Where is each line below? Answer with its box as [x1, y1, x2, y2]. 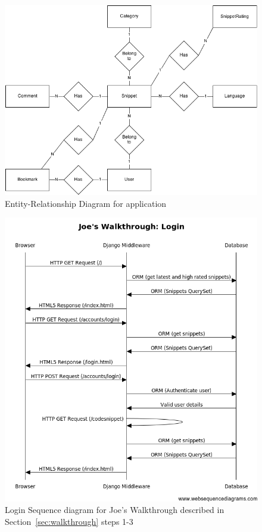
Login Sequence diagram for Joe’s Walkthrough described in [5, 503, 224, 516]
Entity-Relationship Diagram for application [5, 197, 167, 209]
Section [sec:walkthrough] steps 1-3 [5, 515, 133, 527]
